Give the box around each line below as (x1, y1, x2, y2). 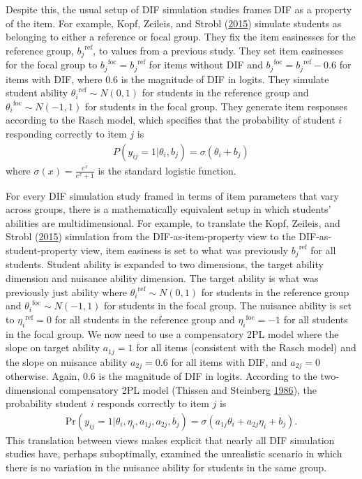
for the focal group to (6, 57, 98, 72)
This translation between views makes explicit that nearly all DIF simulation (6, 432, 335, 447)
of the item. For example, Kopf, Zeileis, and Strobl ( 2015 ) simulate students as (6, 15, 342, 30)
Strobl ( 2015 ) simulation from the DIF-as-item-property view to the (6, 229, 296, 244)
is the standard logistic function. (98, 163, 236, 177)
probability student (6, 396, 88, 411)
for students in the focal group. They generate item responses (84, 98, 348, 113)
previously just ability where (6, 284, 128, 299)
